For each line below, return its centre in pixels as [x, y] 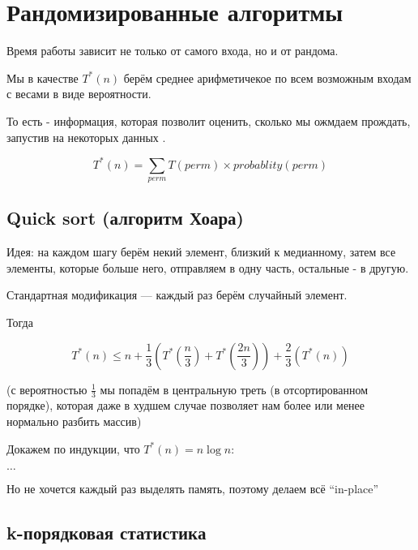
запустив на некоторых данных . [86, 137]
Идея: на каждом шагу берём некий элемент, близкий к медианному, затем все [201, 252]
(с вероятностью [47, 389]
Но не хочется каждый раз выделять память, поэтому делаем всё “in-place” [193, 489]
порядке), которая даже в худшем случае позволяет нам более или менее [186, 405]
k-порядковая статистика [107, 533]
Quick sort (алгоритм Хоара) [125, 218]
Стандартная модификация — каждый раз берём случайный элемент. [177, 295]
